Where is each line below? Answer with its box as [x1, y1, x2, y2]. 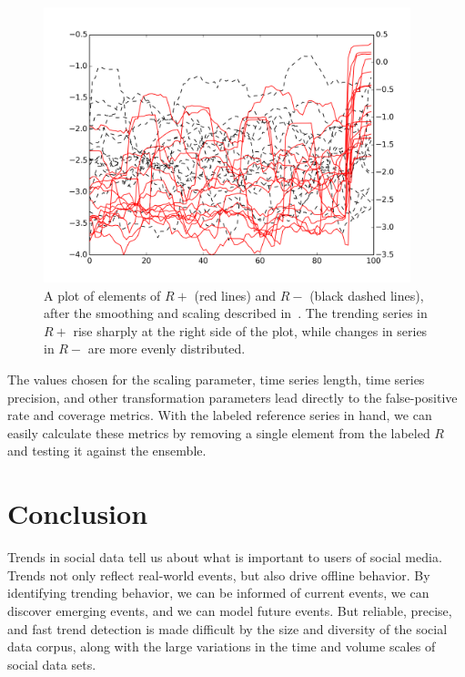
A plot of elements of [44, 285, 161, 304]
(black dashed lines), [309, 285, 424, 304]
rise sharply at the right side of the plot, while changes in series [73, 321, 428, 340]
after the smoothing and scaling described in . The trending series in [44, 303, 428, 323]
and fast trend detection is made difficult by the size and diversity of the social [7, 619, 448, 638]
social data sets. [7, 654, 96, 673]
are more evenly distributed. [87, 339, 246, 358]
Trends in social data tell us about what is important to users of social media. [7, 548, 442, 567]
